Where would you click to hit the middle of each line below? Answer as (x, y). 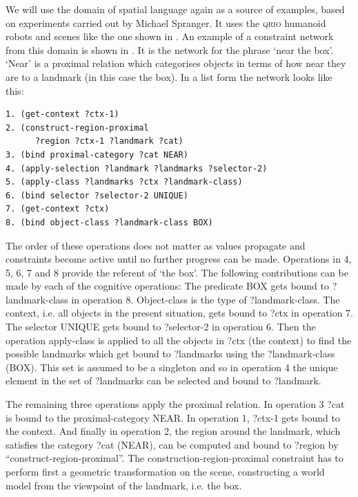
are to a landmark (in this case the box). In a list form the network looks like (169, 76)
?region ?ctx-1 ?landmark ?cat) (109, 141)
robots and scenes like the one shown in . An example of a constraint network (170, 36)
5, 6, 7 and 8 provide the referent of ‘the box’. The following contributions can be (177, 272)
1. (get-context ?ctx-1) (62, 114)
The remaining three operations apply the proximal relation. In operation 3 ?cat (175, 404)
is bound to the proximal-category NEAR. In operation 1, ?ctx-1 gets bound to (173, 417)
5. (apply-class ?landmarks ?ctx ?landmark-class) (124, 182)
